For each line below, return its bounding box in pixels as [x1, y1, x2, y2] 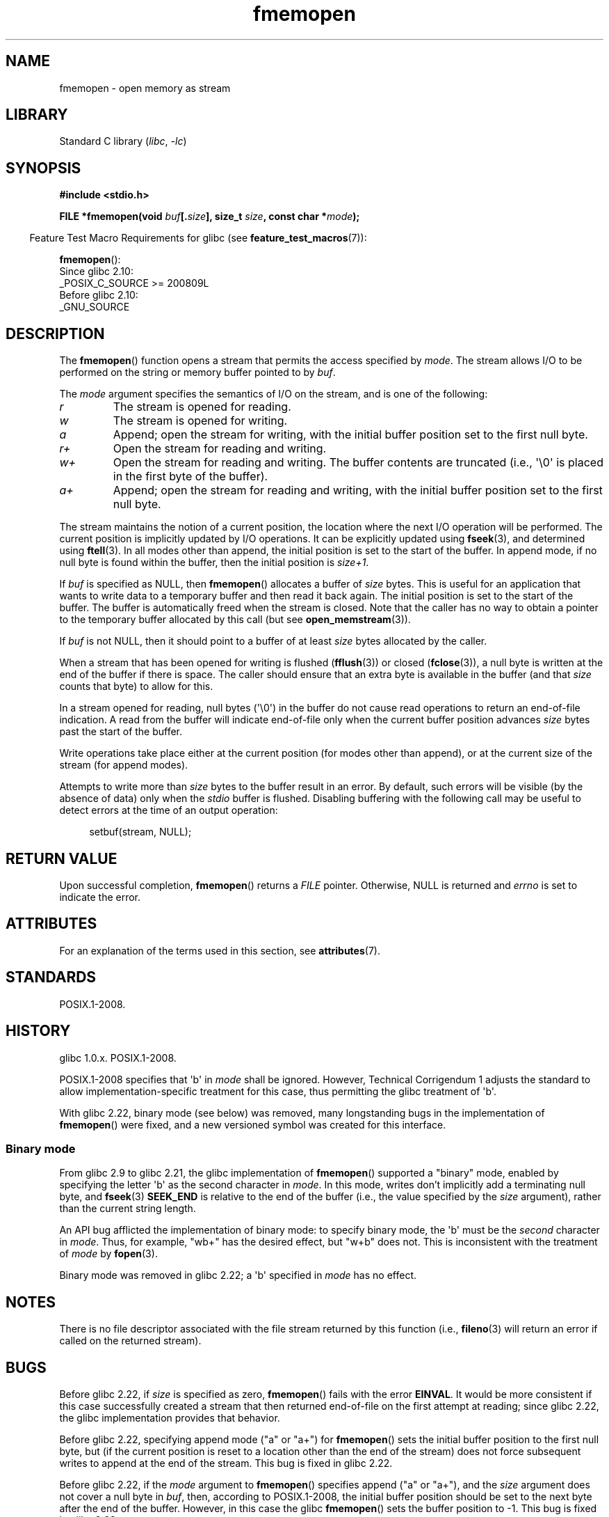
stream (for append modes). [59, 759, 188, 771]
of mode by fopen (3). [59, 1248, 158, 1260]
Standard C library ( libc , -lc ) [59, 135, 187, 148]
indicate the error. [59, 890, 141, 903]
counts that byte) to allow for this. [59, 680, 213, 693]
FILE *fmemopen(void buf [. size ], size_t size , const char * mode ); [59, 210, 360, 223]
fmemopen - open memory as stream [59, 81, 231, 94]
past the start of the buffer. [59, 725, 183, 738]
